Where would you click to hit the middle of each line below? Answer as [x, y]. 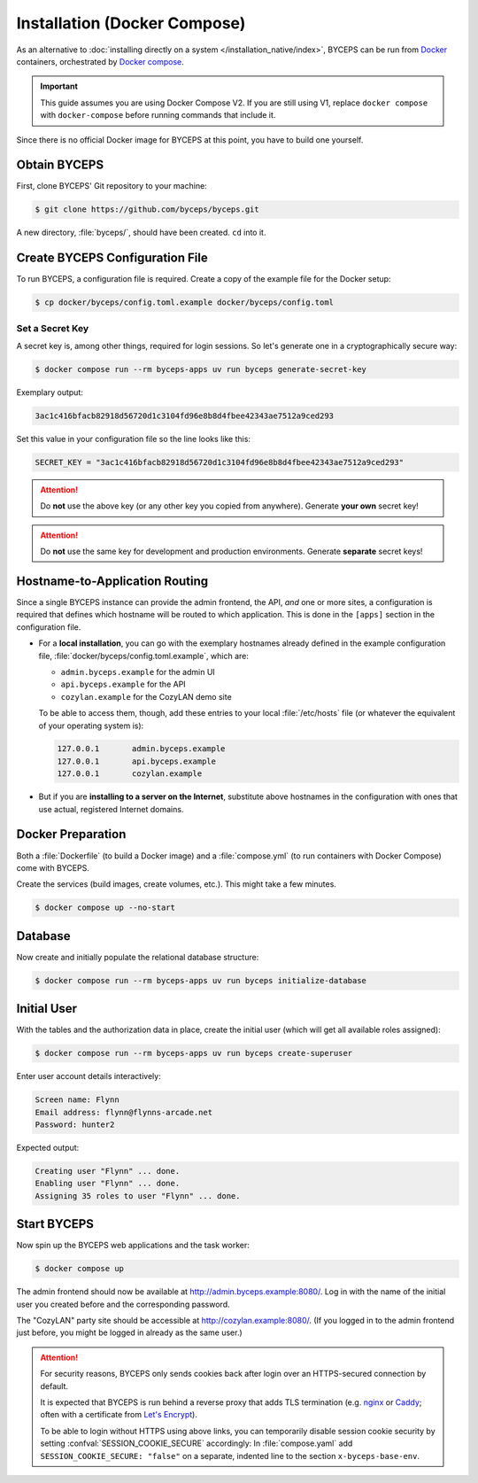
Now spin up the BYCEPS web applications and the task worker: [133, 1246]
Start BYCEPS [55, 1224]
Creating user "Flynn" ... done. [108, 1171]
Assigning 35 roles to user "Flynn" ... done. [138, 1196]
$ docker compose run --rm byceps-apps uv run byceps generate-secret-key [201, 369]
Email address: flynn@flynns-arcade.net [123, 1112]
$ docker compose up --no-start [105, 908]
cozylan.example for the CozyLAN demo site [146, 696]
